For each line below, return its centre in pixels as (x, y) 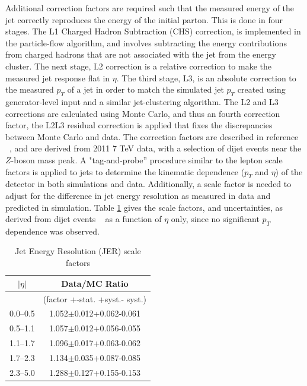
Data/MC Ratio (95, 283)
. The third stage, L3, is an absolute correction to (206, 77)
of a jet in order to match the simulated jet (145, 89)
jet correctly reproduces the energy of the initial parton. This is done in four (144, 19)
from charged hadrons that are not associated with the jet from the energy (141, 54)
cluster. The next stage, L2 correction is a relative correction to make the (138, 66)
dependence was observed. (52, 231)
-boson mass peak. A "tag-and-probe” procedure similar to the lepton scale (147, 159)
